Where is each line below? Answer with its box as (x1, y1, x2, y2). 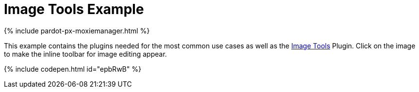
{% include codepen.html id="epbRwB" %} (4, 64, 141, 73)
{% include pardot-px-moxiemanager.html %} (4, 26, 150, 35)
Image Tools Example (4, 1, 144, 17)
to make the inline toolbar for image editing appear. (4, 49, 167, 58)
